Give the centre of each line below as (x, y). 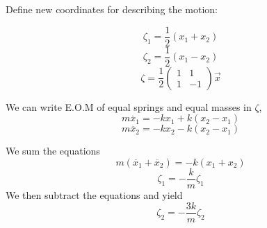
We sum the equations (53, 151)
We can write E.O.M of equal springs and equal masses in (129, 106)
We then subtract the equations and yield (94, 194)
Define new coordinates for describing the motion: (112, 9)
